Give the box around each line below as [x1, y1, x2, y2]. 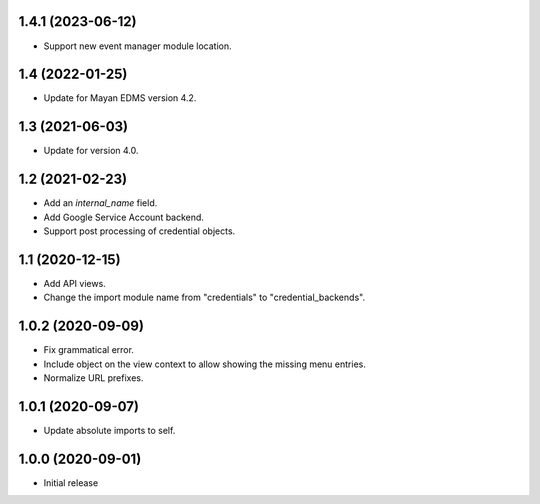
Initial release [43, 476, 99, 489]
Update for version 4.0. [43, 145, 139, 157]
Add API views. [43, 277, 107, 289]
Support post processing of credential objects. [43, 225, 236, 237]
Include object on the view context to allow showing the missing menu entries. [43, 358, 367, 370]
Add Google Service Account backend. [43, 211, 205, 223]
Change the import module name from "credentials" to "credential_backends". [43, 291, 365, 304]
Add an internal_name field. [43, 197, 158, 209]
